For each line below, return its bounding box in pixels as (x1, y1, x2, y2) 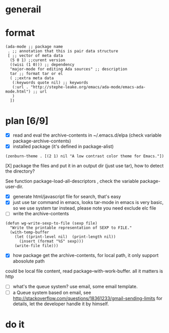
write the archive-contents (12, 211, 69, 217)
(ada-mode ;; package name (5, 44, 63, 49)
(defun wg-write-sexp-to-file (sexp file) (5, 221, 98, 226)
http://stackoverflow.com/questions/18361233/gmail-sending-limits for (12, 295, 163, 301)
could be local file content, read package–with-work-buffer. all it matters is (5, 268, 163, 274)
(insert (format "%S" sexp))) (18, 239, 84, 244)
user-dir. (5, 183, 24, 190)
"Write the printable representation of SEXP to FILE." (10, 225, 132, 231)
